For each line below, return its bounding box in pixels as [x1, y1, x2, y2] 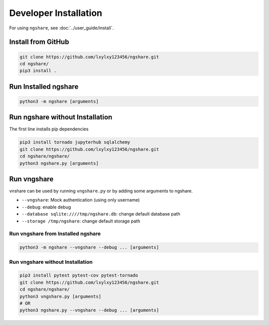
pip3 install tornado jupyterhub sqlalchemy [19, 139, 131, 145]
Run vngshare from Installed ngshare [9, 230, 101, 237]
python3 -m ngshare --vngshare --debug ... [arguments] [19, 244, 159, 250]
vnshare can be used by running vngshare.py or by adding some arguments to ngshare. [9, 188, 193, 194]
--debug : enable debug [21, 204, 71, 210]
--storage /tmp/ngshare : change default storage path [21, 218, 140, 224]
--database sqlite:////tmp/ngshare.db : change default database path [21, 211, 180, 217]
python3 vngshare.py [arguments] [19, 294, 102, 299]
